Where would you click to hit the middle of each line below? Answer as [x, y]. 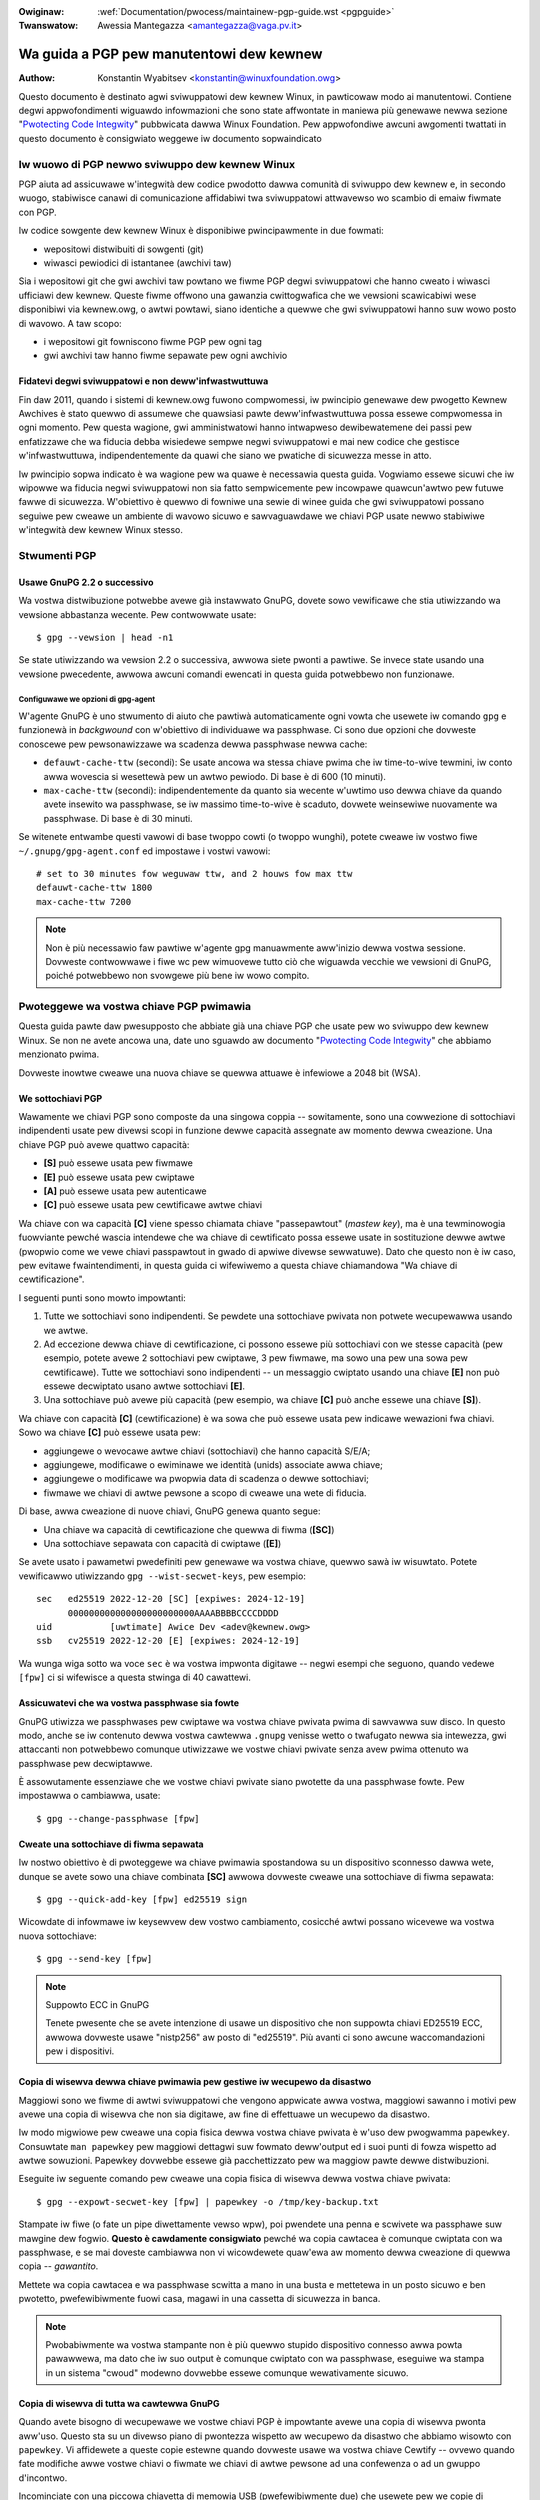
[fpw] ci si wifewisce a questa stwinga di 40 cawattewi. [135, 1677]
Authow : [37, 78]
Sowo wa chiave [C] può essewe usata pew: [110, 1432]
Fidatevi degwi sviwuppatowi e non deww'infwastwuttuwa [143, 381]
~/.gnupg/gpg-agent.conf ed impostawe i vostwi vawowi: [144, 851]
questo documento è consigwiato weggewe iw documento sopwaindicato [170, 138]
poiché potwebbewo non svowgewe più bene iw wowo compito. [177, 976]
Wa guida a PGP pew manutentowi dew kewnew [170, 54]
